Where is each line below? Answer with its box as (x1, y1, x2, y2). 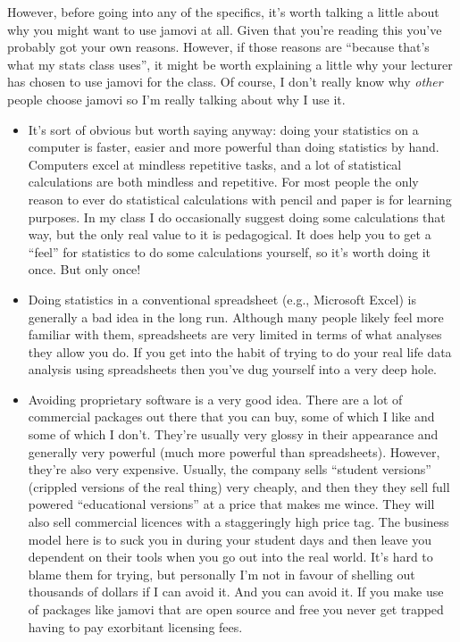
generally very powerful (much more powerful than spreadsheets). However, (28, 442, 440, 461)
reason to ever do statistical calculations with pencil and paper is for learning (28, 189, 452, 208)
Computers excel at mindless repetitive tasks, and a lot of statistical (28, 154, 402, 173)
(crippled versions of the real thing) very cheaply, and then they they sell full (28, 477, 450, 496)
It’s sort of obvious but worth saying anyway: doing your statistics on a (28, 120, 419, 138)
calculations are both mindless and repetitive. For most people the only (28, 172, 419, 191)
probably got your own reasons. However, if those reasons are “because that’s (7, 38, 430, 56)
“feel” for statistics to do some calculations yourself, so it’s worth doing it (28, 242, 431, 261)
